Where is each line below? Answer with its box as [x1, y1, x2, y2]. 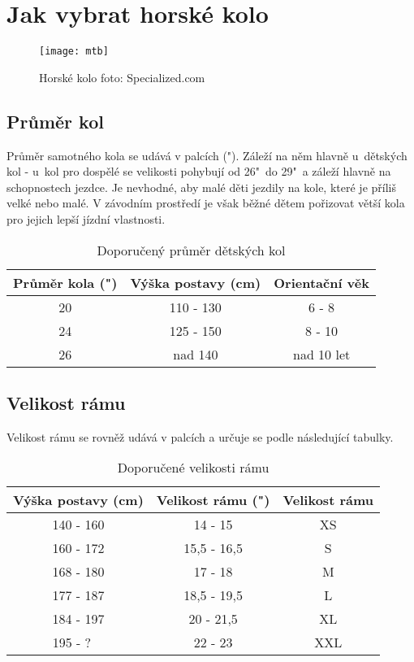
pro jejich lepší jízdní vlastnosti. [6, 210, 166, 227]
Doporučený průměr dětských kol [97, 240, 286, 259]
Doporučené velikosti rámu [117, 458, 270, 477]
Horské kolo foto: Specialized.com [39, 68, 205, 85]
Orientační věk [274, 272, 369, 292]
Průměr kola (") [13, 272, 118, 292]
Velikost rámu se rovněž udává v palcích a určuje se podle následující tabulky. [6, 428, 394, 445]
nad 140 [173, 344, 218, 364]
